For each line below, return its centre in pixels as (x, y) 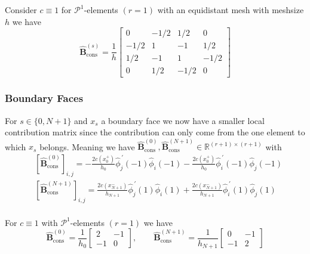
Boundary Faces (44, 98)
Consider (21, 10)
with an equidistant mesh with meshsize (231, 10)
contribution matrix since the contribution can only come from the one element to (155, 132)
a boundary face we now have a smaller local (183, 120)
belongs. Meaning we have (87, 146)
